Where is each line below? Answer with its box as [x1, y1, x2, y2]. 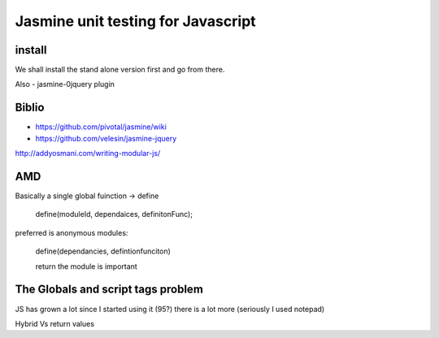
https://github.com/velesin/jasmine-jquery [35, 133, 177, 143]
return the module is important [35, 261, 137, 271]
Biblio [15, 101, 45, 115]
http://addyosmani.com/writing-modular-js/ [15, 149, 161, 158]
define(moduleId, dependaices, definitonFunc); [35, 210, 193, 219]
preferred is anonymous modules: [15, 227, 128, 237]
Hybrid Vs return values [15, 318, 95, 328]
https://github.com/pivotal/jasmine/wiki [35, 122, 167, 132]
